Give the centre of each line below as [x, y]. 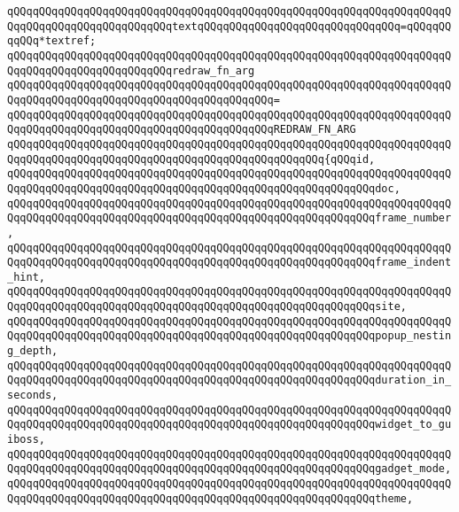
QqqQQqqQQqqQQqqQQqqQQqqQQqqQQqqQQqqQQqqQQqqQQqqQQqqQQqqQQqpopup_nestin [229, 336]
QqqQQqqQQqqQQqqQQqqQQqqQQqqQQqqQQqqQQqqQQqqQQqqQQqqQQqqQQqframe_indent [229, 263]
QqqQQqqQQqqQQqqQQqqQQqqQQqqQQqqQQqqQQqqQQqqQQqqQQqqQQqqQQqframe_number [229, 218]
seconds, [33, 396]
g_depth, [33, 351]
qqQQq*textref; [52, 41]
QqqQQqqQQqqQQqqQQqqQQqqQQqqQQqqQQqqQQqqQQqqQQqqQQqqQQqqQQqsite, [207, 307]
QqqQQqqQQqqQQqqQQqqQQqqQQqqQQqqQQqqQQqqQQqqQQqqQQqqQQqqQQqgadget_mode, [229, 469]
